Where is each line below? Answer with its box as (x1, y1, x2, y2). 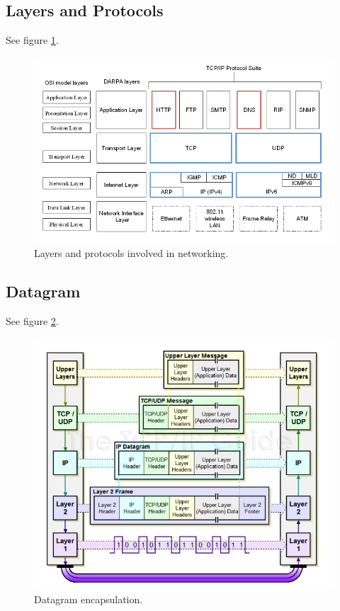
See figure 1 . (6, 33, 59, 47)
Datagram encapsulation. (34, 592, 143, 607)
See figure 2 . (6, 313, 59, 328)
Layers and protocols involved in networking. (34, 245, 229, 260)
